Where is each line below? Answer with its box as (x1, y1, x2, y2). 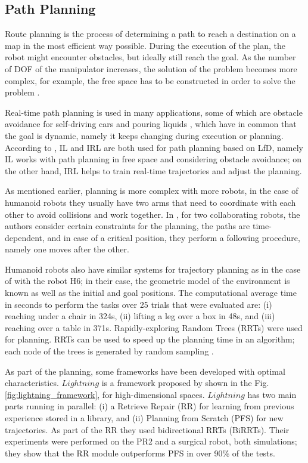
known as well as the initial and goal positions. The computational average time (5, 286, 297, 299)
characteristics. (5, 376, 59, 389)
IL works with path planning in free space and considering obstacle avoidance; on (5, 153, 302, 165)
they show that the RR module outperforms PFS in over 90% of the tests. (5, 446, 275, 459)
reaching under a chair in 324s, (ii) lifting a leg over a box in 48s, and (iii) (5, 310, 275, 322)
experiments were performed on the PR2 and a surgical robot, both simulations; (5, 435, 297, 447)
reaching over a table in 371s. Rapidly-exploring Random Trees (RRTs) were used (5, 321, 303, 334)
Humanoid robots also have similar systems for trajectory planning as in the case (5, 263, 301, 275)
